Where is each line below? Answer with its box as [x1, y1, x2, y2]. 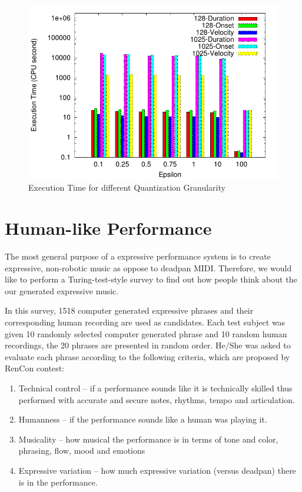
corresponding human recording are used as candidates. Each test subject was [5, 316, 286, 328]
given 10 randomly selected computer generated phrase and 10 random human [5, 327, 287, 340]
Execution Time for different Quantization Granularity [28, 181, 225, 194]
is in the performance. [18, 476, 98, 488]
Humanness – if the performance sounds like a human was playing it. [18, 413, 267, 425]
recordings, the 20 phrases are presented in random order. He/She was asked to [5, 339, 291, 351]
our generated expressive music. [5, 284, 119, 297]
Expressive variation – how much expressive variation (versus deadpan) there [18, 464, 296, 477]
